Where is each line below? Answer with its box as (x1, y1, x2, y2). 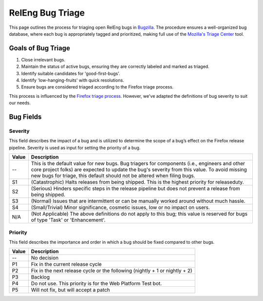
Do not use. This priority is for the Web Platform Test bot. (31, 280, 162, 287)
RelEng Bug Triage (9, 7, 85, 18)
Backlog (31, 274, 50, 280)
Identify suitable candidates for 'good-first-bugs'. (21, 70, 120, 76)
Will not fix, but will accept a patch (31, 286, 111, 293)
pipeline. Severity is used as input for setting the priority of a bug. (9, 145, 141, 150)
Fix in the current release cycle (31, 261, 102, 268)
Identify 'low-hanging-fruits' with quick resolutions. (21, 77, 124, 83)
